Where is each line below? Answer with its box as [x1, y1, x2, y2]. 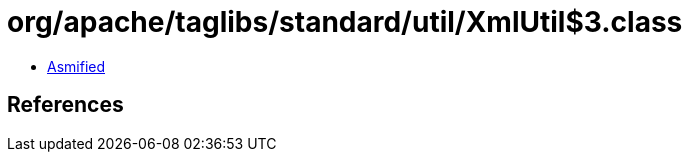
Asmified [47, 57, 106, 75]
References [7, 92, 124, 118]
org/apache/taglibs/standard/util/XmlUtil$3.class [7, 5, 683, 39]
